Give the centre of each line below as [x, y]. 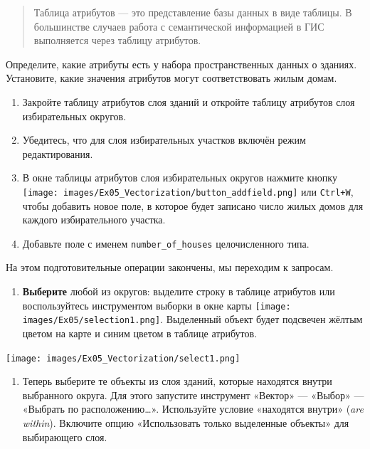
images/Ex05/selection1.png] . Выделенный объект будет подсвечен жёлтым [192, 319]
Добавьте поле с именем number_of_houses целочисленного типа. [166, 243]
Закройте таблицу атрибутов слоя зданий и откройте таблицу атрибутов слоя [189, 101]
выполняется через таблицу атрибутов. [117, 40]
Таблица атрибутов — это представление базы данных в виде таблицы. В [193, 12]
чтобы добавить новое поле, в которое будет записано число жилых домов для [193, 205]
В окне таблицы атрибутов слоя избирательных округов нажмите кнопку [180, 178]
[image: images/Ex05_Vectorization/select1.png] [123, 358]
